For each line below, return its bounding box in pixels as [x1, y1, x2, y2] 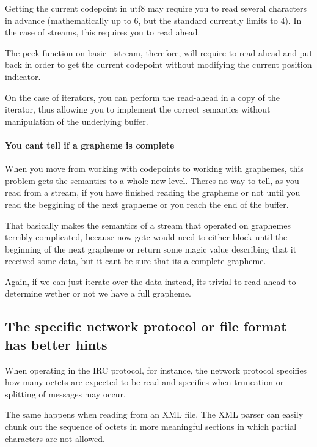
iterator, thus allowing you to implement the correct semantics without [5, 103, 271, 116]
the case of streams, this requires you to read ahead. [5, 26, 200, 39]
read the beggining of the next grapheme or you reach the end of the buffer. [5, 198, 289, 210]
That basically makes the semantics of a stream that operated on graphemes [5, 218, 291, 231]
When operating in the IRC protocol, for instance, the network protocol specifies [5, 363, 307, 376]
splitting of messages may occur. [5, 387, 126, 400]
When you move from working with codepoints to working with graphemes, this [5, 162, 304, 175]
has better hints [5, 334, 107, 353]
